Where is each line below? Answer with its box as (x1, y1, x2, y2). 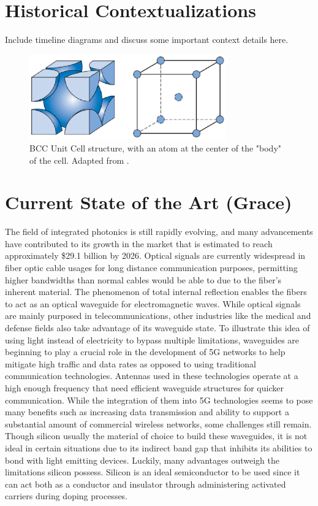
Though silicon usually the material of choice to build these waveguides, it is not (5, 429, 308, 442)
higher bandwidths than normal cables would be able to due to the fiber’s (5, 273, 282, 286)
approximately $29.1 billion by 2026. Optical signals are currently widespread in (5, 249, 306, 262)
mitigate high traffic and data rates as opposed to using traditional (5, 357, 256, 370)
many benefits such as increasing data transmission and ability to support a (5, 405, 289, 418)
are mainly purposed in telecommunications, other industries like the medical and (5, 309, 311, 322)
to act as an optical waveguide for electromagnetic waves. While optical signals (5, 297, 301, 310)
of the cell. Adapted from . (29, 153, 129, 166)
